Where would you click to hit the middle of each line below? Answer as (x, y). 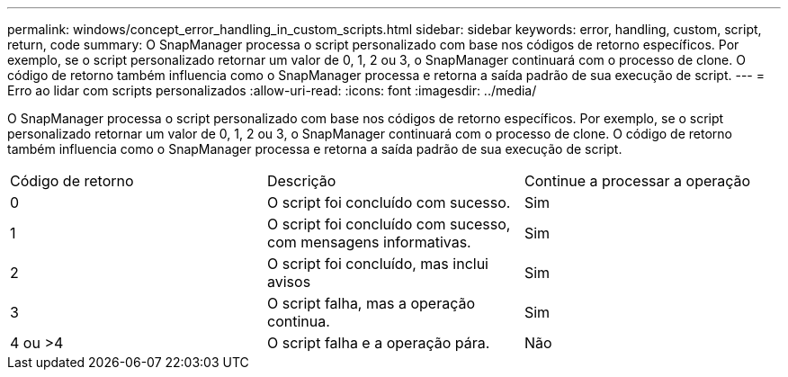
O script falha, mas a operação (371, 303)
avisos (289, 282)
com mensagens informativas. (369, 242)
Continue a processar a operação (637, 181)
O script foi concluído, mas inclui (377, 264)
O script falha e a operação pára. (378, 343)
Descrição (301, 181)
